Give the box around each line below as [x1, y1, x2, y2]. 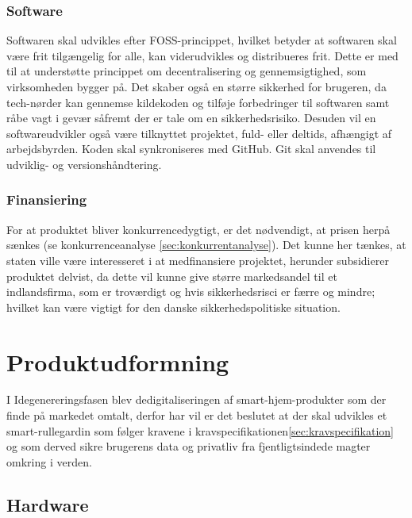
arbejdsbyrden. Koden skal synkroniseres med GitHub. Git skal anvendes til [6, 140, 376, 157]
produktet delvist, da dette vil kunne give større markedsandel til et [6, 267, 337, 284]
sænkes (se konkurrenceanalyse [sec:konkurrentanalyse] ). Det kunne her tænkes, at [6, 236, 406, 253]
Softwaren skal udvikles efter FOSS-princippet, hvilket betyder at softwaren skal [6, 32, 397, 48]
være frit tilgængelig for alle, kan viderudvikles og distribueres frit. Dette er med [6, 47, 399, 63]
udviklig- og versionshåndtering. [6, 155, 162, 172]
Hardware [6, 492, 89, 516]
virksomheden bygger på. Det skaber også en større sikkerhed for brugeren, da [6, 79, 387, 94]
